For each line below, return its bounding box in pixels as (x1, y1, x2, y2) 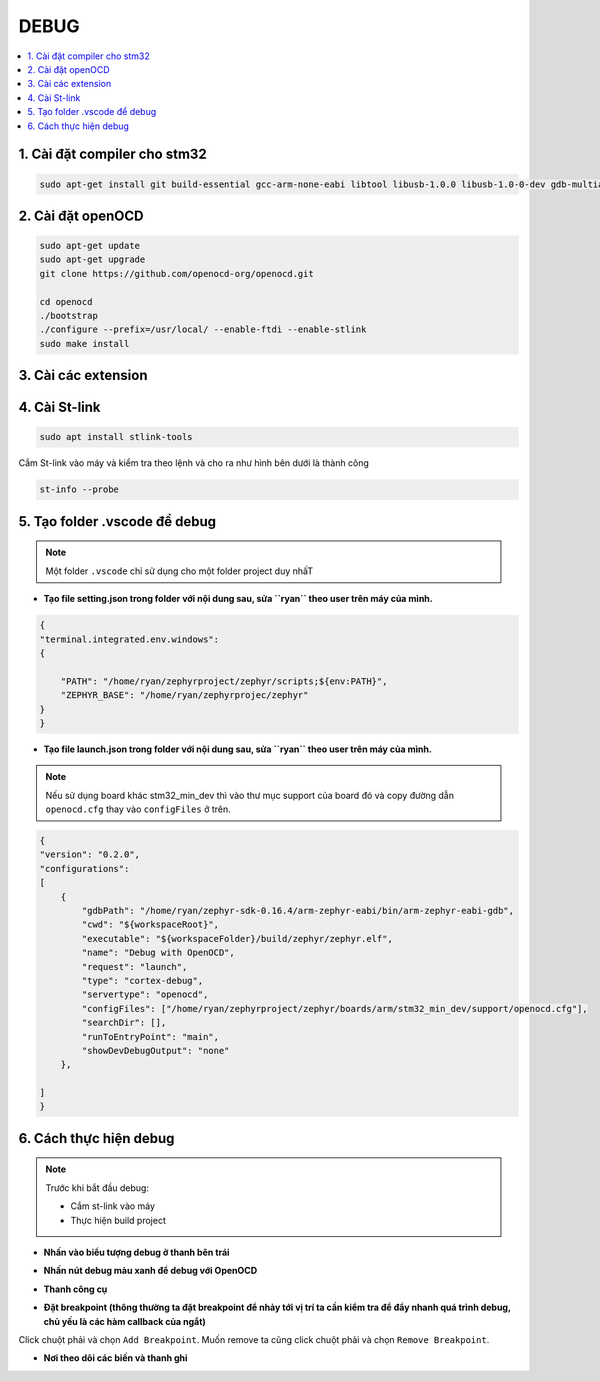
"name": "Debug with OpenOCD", (81, 947, 235, 959)
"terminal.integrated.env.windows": (39, 633, 220, 645)
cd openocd (39, 296, 93, 307)
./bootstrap (39, 310, 99, 322)
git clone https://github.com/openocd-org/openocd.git (39, 268, 314, 279)
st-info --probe (39, 484, 120, 495)
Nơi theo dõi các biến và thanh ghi (43, 1352, 188, 1364)
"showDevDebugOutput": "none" (81, 1045, 230, 1056)
